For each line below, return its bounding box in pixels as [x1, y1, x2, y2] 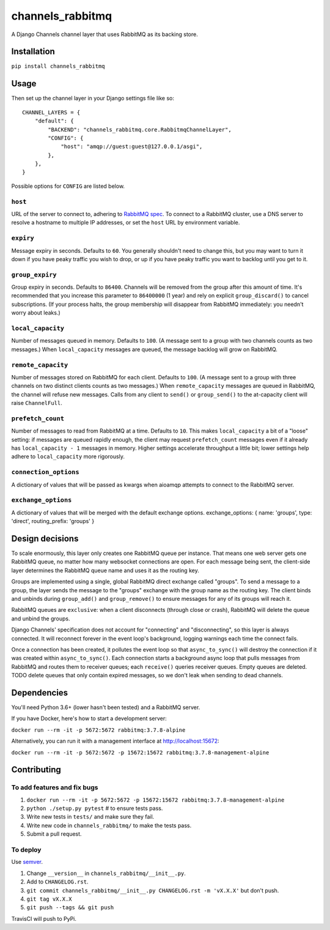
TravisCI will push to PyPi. [11, 915, 76, 922]
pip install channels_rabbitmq [11, 63, 105, 70]
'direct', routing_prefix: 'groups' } [11, 518, 95, 525]
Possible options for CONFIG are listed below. [11, 182, 125, 190]
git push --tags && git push [26, 904, 114, 911]
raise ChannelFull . [11, 400, 62, 407]
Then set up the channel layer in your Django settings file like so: [11, 95, 174, 102]
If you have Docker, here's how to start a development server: [11, 715, 167, 722]
